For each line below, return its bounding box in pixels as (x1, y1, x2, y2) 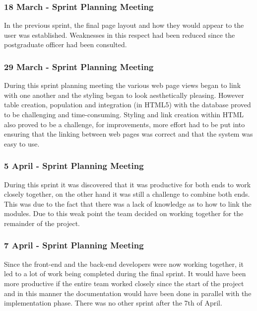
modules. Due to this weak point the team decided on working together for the (4, 208, 244, 219)
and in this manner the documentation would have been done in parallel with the (4, 288, 252, 298)
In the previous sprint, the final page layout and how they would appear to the (4, 20, 244, 30)
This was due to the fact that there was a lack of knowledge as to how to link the (4, 198, 252, 209)
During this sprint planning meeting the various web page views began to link (4, 80, 241, 90)
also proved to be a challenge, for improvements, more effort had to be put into (4, 119, 245, 129)
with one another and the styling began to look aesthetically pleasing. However (4, 89, 244, 100)
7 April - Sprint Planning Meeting (4, 239, 144, 251)
